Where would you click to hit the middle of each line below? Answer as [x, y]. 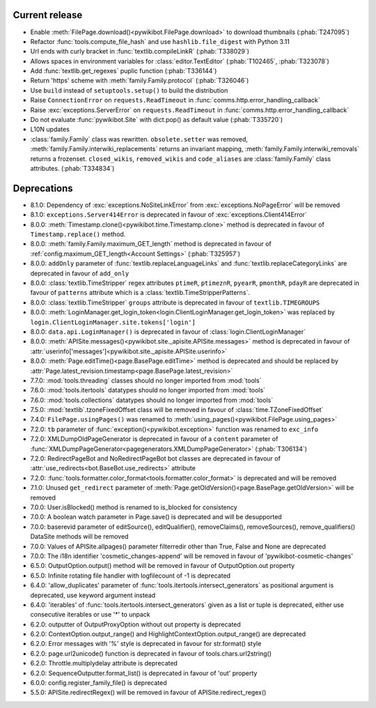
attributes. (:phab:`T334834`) [72, 168]
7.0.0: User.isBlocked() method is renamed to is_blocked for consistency [134, 507]
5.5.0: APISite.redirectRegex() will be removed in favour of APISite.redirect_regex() [148, 693]
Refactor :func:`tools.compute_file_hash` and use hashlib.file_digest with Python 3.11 [160, 41]
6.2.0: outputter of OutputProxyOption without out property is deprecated [136, 624]
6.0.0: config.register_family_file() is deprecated [99, 683]
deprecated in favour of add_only [80, 273]
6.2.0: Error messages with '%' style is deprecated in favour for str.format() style [146, 644]
